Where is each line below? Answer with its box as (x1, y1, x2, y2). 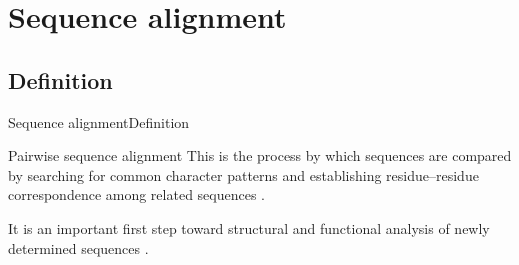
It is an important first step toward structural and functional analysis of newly (8, 217, 490, 238)
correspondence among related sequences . (8, 184, 265, 205)
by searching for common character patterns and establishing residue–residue (8, 164, 479, 185)
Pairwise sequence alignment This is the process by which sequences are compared (8, 145, 512, 166)
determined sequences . (8, 237, 149, 258)
